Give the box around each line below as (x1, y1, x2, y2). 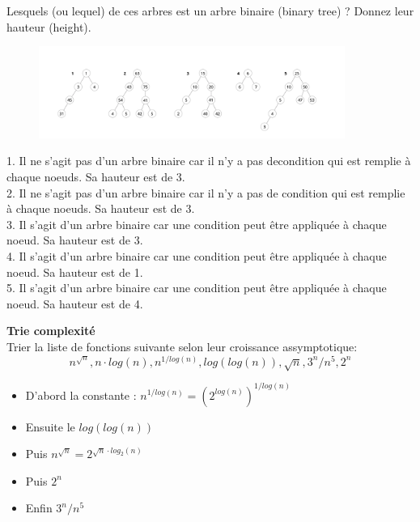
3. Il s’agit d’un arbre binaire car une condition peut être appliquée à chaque (6, 215, 387, 232)
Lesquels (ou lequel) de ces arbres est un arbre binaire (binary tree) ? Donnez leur (6, 2, 414, 19)
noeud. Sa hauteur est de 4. (6, 295, 143, 312)
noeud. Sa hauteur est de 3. (6, 231, 143, 248)
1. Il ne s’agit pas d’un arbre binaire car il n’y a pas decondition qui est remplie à (6, 152, 411, 169)
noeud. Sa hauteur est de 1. (6, 263, 143, 280)
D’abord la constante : (25, 386, 137, 403)
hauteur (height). (6, 18, 91, 35)
